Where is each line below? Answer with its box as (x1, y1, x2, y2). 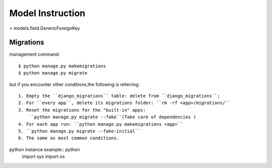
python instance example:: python (9, 146, 80, 152)
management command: (9, 51, 60, 57)
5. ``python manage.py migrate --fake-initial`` (18, 128, 141, 134)
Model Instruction (9, 8, 86, 19)
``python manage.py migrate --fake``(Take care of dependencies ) (28, 114, 196, 120)
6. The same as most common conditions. (18, 135, 119, 141)
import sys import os (22, 153, 65, 159)
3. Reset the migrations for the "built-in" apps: (18, 107, 146, 113)
